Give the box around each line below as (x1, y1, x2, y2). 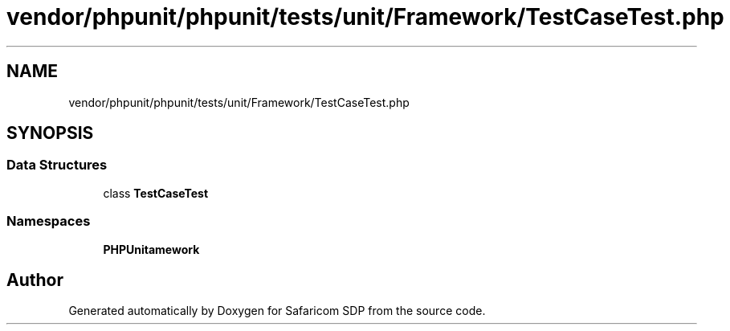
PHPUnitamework (103, 242, 200, 256)
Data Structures (6, 157, 108, 174)
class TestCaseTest (103, 186, 209, 200)
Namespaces (6, 213, 91, 230)
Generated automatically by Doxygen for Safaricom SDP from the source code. (68, 304, 486, 318)
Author (6, 269, 63, 290)
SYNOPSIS (6, 123, 94, 144)
